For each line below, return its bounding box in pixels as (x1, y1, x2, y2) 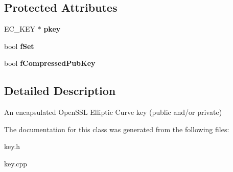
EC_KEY (4, 23, 36, 34)
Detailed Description (4, 83, 116, 99)
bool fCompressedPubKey (4, 58, 96, 68)
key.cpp (4, 158, 28, 168)
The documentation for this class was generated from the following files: (4, 124, 229, 134)
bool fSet (4, 40, 34, 51)
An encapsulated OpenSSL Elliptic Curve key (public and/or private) (4, 107, 222, 117)
